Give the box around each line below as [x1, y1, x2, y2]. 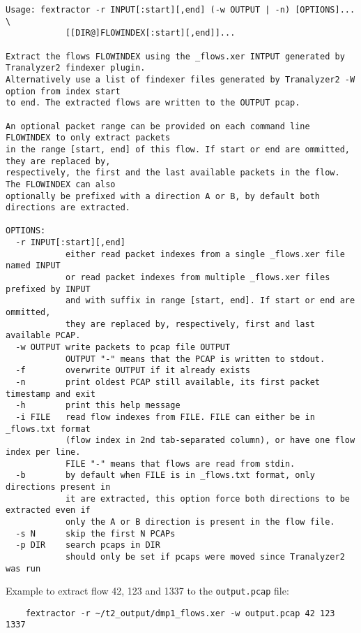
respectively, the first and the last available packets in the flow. [6, 168, 340, 178]
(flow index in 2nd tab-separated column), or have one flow [65, 435, 355, 446]
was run [6, 563, 41, 574]
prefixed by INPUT [6, 284, 91, 294]
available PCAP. [6, 330, 81, 341]
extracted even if [6, 505, 91, 516]
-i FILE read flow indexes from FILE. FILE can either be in [15, 412, 315, 422]
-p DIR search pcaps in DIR [15, 540, 160, 551]
